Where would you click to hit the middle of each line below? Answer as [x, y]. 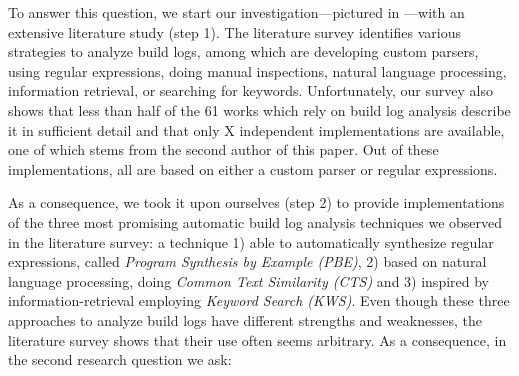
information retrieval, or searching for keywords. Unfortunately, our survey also [250, 90]
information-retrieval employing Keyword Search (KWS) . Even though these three [259, 300]
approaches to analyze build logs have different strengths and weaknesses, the [245, 319]
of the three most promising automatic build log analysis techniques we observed [255, 221]
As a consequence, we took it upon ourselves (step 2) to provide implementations [256, 202]
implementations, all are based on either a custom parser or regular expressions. [253, 168]
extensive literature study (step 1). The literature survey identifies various [234, 31]
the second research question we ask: [120, 359]
